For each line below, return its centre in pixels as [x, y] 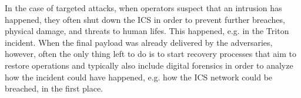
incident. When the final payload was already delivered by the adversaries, [139, 42]
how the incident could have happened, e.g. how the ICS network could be [139, 77]
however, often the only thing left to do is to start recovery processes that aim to [150, 54]
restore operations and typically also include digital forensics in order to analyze [149, 65]
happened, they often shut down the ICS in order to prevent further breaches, [145, 19]
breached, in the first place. [54, 88]
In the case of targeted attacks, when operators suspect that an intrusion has [143, 8]
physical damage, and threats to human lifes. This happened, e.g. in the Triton [147, 31]
